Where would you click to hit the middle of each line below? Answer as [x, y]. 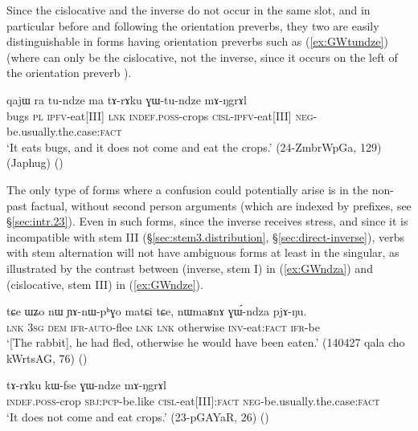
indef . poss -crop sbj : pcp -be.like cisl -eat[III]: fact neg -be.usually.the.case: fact [193, 401]
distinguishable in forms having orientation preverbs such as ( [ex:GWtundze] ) [197, 41]
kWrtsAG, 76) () [47, 358]
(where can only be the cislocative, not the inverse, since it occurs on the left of [202, 57]
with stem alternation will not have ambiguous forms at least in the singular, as [203, 252]
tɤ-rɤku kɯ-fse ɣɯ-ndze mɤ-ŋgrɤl [86, 385]
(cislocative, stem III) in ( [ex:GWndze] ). [105, 284]
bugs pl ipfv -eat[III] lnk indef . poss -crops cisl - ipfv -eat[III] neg [160, 115]
